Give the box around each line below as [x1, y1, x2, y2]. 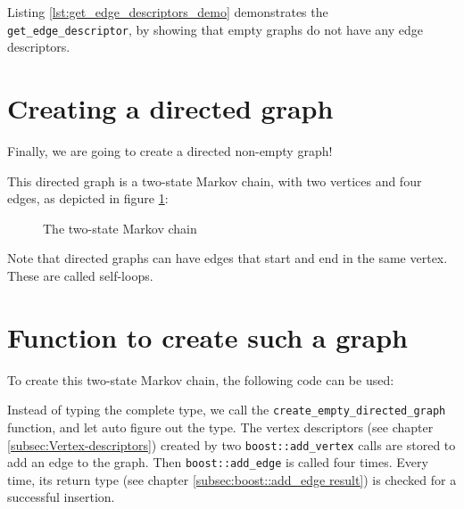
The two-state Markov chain [43, 218, 197, 237]
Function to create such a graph [7, 318, 408, 355]
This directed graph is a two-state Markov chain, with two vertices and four [7, 171, 422, 190]
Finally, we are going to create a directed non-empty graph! [7, 141, 333, 160]
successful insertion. [7, 488, 115, 506]
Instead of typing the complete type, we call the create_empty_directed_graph [7, 400, 446, 419]
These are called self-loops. [7, 266, 153, 284]
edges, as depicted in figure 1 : [7, 189, 169, 208]
